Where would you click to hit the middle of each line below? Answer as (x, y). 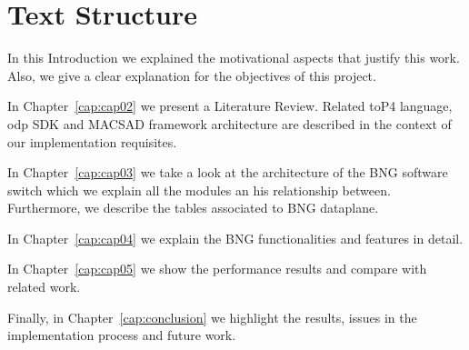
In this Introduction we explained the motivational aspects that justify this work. (234, 58)
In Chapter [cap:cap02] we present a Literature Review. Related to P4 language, (230, 106)
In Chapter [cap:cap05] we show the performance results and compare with (217, 269)
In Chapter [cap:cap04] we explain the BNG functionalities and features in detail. (235, 238)
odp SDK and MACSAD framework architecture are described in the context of (230, 123)
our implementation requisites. (92, 141)
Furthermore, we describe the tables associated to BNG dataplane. (193, 208)
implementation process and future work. (122, 335)
